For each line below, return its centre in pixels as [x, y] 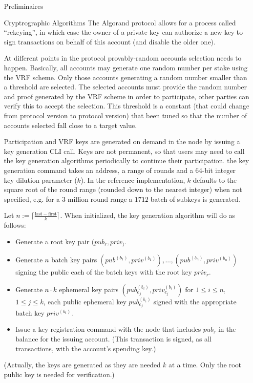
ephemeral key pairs [89, 289]
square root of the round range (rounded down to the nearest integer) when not [123, 189]
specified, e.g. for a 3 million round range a [68, 199]
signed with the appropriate [195, 301]
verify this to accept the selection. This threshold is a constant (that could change [127, 106]
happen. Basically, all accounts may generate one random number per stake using [126, 67]
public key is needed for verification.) [59, 374]
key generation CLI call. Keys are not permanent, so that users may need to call [124, 151]
